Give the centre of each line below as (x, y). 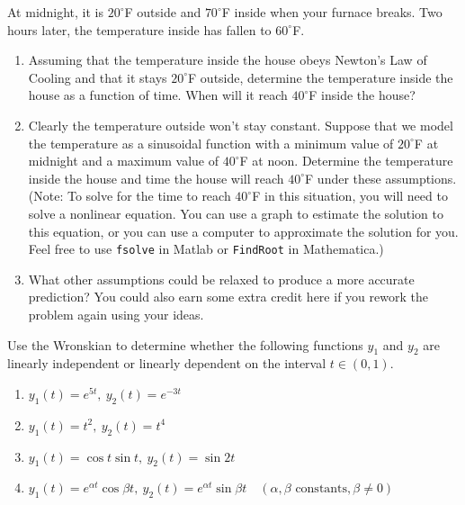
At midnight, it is (56, 12)
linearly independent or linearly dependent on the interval (167, 363)
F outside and (163, 12)
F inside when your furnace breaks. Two (332, 12)
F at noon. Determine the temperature (346, 161)
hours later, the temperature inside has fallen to (139, 29)
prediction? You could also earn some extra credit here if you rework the (228, 297)
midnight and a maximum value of (123, 161)
